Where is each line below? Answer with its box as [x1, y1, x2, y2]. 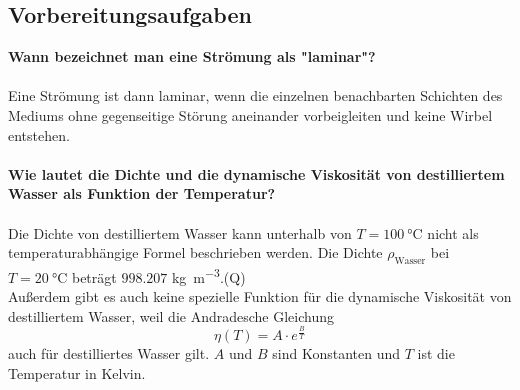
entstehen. [8, 124, 70, 145]
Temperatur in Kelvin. [8, 362, 146, 383]
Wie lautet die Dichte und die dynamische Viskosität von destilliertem [8, 163, 505, 184]
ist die [417, 343, 455, 364]
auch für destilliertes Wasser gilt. [8, 343, 210, 364]
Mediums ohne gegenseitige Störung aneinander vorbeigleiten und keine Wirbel [8, 104, 493, 125]
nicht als [427, 222, 479, 243]
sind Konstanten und [272, 343, 400, 364]
